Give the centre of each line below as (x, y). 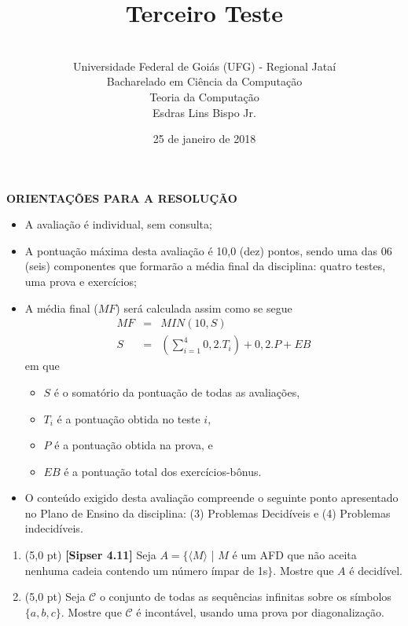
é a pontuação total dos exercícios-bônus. (163, 471)
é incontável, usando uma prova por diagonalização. (260, 611)
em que (42, 366)
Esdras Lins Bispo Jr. (204, 112)
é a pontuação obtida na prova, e (134, 445)
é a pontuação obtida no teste (129, 418)
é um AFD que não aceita (294, 555)
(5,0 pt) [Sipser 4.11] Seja (90, 555)
